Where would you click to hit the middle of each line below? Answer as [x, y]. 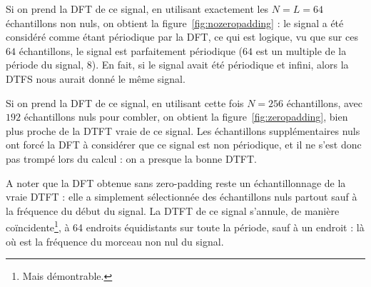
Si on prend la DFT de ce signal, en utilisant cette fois [125, 102]
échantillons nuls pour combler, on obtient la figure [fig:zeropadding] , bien [186, 117]
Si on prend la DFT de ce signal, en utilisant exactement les [137, 9]
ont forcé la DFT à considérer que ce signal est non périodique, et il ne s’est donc [184, 145]
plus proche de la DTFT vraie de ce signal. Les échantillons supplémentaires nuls [183, 130]
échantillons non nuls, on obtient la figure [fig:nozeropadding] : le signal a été [175, 22]
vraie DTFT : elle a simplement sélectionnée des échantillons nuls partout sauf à [182, 197]
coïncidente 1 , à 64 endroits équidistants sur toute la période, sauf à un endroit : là [185, 226]
